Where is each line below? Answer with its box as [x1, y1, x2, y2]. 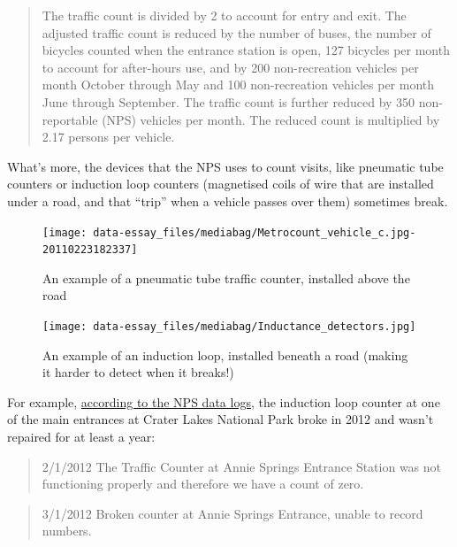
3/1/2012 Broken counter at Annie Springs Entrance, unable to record [42, 504, 423, 522]
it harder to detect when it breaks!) [42, 363, 234, 381]
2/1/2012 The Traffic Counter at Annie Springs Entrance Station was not [42, 457, 442, 475]
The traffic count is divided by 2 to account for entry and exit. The [42, 6, 407, 24]
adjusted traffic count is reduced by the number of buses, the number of [42, 23, 431, 42]
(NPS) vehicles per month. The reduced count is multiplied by [102, 110, 440, 128]
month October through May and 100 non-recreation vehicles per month [42, 75, 435, 94]
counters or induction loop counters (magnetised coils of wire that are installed [7, 174, 434, 193]
